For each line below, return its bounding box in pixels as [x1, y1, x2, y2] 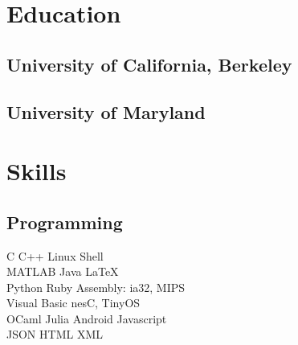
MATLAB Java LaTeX [6, 263, 119, 280]
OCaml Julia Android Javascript [6, 310, 167, 327]
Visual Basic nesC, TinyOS [6, 294, 141, 311]
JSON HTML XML [6, 326, 103, 343]
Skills [6, 154, 67, 187]
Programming [6, 209, 123, 234]
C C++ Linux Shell [6, 247, 104, 264]
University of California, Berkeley [6, 51, 292, 76]
